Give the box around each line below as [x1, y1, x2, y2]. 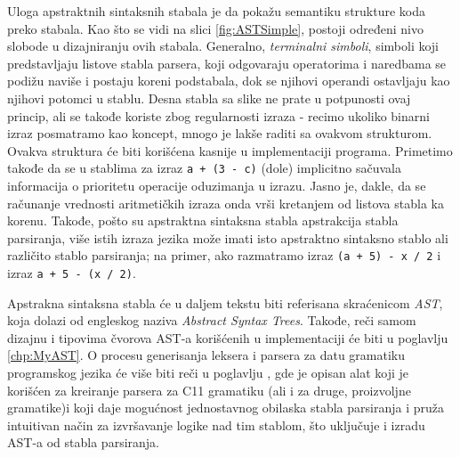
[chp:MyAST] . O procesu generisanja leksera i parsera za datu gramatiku [7, 346, 406, 364]
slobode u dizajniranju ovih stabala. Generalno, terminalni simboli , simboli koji [7, 37, 439, 55]
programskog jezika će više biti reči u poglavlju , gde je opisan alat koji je [7, 363, 409, 382]
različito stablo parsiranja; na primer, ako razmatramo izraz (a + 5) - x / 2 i [7, 246, 441, 265]
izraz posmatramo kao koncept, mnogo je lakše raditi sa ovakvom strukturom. [7, 124, 432, 143]
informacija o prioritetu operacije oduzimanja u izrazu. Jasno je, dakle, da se [7, 176, 426, 194]
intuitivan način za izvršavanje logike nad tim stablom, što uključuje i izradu [7, 415, 425, 434]
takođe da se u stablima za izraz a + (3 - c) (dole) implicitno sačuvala [7, 159, 401, 177]
